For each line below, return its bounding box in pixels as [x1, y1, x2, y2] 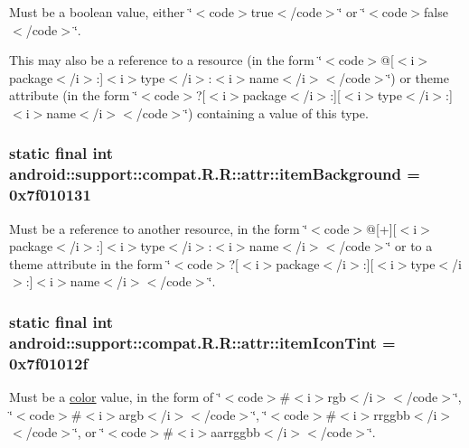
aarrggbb [211, 423, 260, 442]
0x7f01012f [9, 351, 89, 374]
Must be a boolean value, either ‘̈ [9, 3, 192, 21]
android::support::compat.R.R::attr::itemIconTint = [9, 331, 396, 353]
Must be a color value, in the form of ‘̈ [9, 387, 221, 406]
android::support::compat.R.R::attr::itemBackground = [9, 163, 420, 185]
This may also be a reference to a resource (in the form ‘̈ [9, 51, 323, 70]
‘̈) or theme [387, 68, 449, 87]
